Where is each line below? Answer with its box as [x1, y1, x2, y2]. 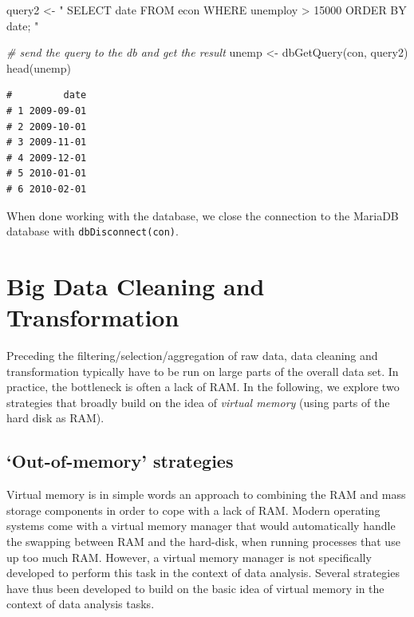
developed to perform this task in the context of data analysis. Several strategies [6, 564, 400, 581]
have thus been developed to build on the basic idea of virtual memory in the [6, 579, 384, 596]
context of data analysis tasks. [6, 595, 155, 612]
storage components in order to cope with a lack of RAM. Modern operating [6, 501, 380, 518]
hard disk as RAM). [6, 409, 104, 426]
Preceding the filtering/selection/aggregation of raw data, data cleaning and [6, 347, 378, 364]
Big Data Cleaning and [6, 269, 265, 302]
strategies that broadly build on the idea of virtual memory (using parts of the [6, 394, 390, 410]
